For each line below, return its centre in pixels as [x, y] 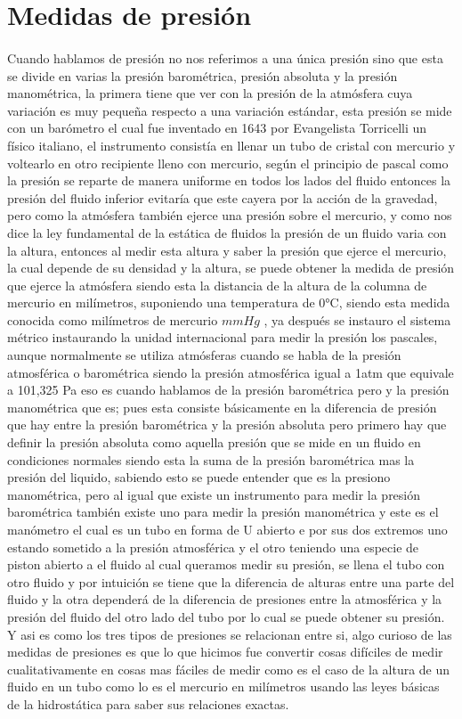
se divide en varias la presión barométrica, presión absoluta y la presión [203, 75]
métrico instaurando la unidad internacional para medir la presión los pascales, [223, 337]
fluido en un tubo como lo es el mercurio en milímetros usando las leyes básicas [223, 686]
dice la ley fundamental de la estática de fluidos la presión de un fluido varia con [227, 232]
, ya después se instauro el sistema [357, 319]
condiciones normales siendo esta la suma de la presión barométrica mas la [211, 459]
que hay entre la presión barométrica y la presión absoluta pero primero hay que [227, 425]
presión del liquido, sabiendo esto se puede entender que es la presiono [199, 477]
